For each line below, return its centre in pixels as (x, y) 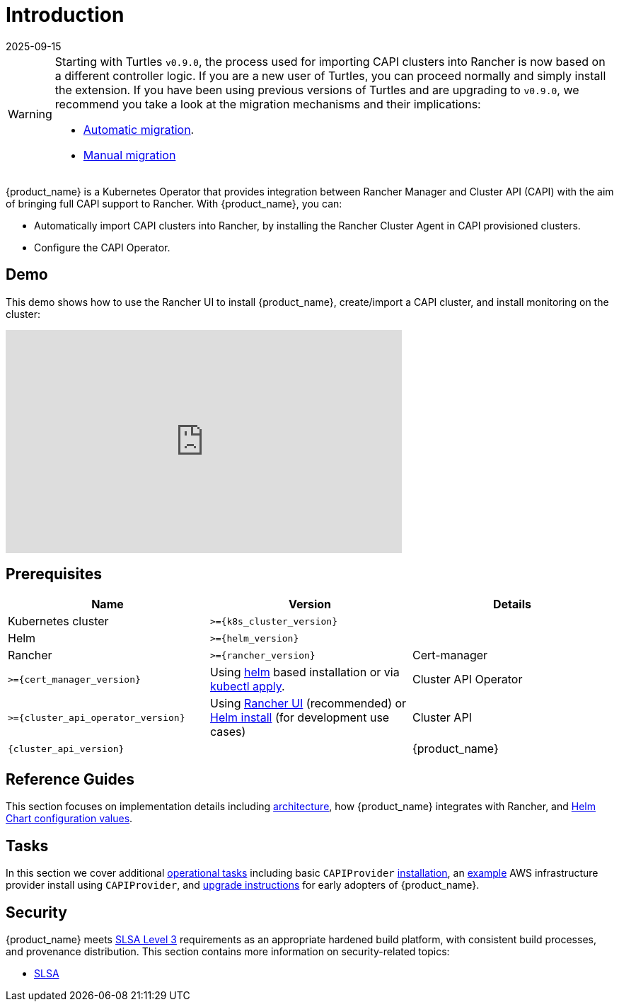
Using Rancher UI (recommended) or (308, 704)
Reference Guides (70, 779)
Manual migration (129, 155)
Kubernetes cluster (58, 621)
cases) (228, 732)
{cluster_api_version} (66, 749)
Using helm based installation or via (305, 672)
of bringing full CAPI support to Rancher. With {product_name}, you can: (174, 203)
